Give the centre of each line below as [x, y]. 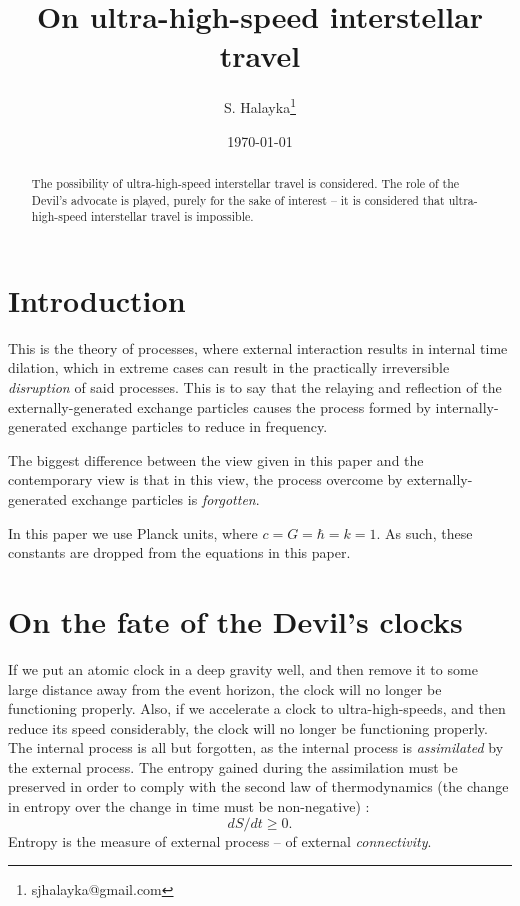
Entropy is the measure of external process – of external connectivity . [220, 840]
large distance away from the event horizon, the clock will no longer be [225, 688]
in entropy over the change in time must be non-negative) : [189, 806]
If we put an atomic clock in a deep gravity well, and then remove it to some [243, 668]
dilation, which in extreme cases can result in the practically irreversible [229, 367]
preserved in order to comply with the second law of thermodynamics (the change [258, 786]
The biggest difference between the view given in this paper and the [216, 459]
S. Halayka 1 [260, 105]
